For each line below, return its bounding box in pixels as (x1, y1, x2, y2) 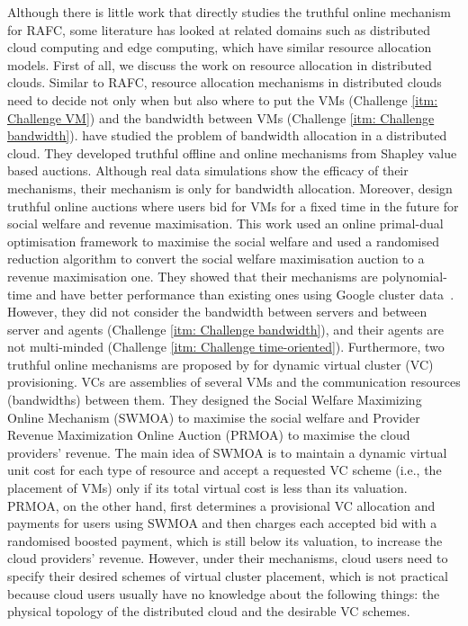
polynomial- (382, 266, 447, 285)
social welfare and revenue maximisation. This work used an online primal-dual (7, 214, 444, 233)
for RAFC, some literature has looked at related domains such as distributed (7, 20, 431, 39)
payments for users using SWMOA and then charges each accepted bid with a (7, 514, 437, 532)
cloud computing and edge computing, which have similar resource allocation (7, 38, 432, 57)
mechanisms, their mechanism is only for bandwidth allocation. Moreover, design (7, 178, 453, 197)
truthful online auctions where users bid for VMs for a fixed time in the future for (7, 196, 459, 215)
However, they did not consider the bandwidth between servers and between (7, 302, 427, 321)
